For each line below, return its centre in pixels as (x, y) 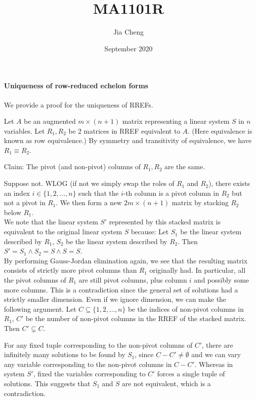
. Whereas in (214, 364)
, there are (217, 345)
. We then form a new (89, 202)
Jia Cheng (128, 32)
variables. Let (24, 130)
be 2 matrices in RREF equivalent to (124, 130)
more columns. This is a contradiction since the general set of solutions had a (121, 289)
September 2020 (128, 48)
